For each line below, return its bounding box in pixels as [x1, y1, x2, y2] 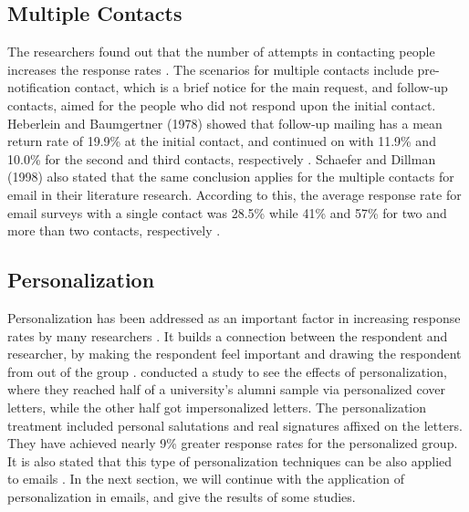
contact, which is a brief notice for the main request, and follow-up [74, 78, 448, 97]
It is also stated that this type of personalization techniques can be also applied [7, 451, 453, 470]
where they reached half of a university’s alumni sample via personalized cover [7, 380, 445, 399]
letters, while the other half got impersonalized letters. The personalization [7, 397, 427, 416]
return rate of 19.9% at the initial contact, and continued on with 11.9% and [7, 131, 436, 151]
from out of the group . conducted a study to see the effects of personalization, [7, 361, 447, 381]
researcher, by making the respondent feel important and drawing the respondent [7, 344, 462, 363]
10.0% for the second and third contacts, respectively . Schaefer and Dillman [7, 149, 436, 168]
